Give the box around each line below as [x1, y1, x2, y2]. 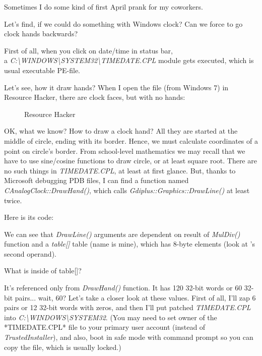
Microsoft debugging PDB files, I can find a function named [4, 175, 189, 186]
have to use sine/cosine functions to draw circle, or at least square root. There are [4, 155, 257, 166]
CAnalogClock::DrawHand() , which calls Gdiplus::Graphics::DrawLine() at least [4, 185, 250, 195]
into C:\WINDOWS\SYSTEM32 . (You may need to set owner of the [4, 312, 217, 322]
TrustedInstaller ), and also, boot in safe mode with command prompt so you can [4, 332, 253, 342]
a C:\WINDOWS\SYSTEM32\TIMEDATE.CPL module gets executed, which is [4, 55, 254, 66]
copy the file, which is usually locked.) [4, 341, 121, 352]
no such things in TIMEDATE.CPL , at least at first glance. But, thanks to [4, 165, 236, 175]
